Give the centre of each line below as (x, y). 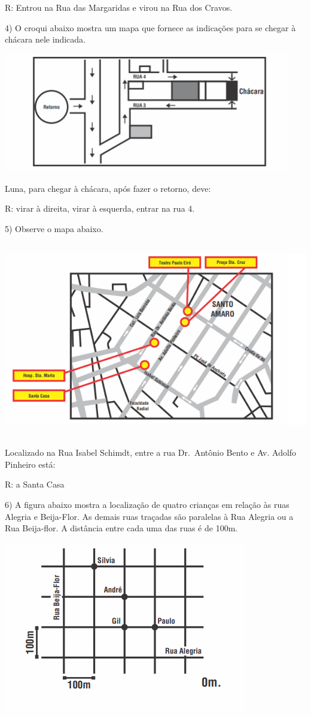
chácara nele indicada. (45, 39)
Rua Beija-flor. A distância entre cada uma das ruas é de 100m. (121, 528)
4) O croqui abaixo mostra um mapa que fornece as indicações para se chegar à (150, 27)
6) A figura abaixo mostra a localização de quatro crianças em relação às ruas (147, 504)
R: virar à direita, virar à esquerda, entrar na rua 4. (100, 208)
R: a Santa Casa (35, 484)
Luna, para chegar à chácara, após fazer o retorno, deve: (108, 188)
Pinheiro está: (30, 464)
